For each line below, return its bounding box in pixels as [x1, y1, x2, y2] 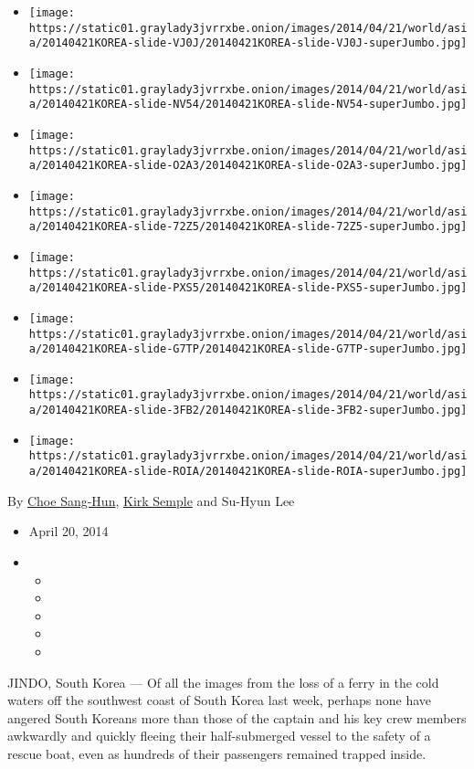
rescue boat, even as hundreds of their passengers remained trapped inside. [7, 743, 427, 763]
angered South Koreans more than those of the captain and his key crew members [7, 708, 467, 727]
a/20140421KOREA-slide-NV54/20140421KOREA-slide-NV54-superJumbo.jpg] [28, 98, 468, 111]
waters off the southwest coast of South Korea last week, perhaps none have [7, 690, 432, 710]
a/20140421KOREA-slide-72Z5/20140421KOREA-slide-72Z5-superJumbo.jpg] [28, 220, 468, 234]
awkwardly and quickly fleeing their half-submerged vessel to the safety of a [7, 726, 431, 745]
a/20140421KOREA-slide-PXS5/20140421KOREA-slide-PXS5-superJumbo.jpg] [28, 281, 468, 295]
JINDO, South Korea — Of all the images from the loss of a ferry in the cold [7, 672, 439, 691]
